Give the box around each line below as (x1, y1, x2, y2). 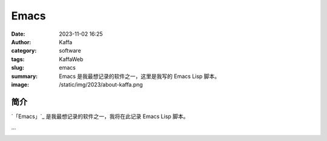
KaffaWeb (59, 55, 84, 63)
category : (11, 47, 37, 54)
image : (11, 80, 30, 88)
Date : (11, 30, 25, 38)
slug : (11, 64, 24, 71)
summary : (11, 73, 38, 80)
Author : (11, 38, 31, 45)
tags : (11, 55, 25, 63)
